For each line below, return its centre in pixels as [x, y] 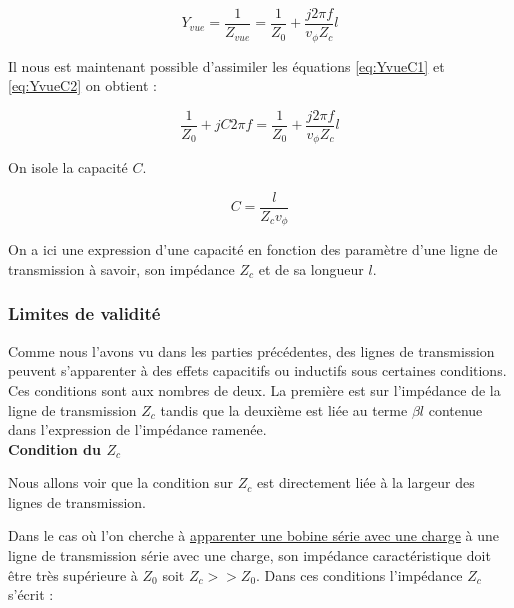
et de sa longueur [311, 268]
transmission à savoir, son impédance [121, 268]
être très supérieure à [73, 574]
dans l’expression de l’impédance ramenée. [137, 429]
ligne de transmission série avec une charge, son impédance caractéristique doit [249, 555]
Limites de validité [84, 313]
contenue [455, 409]
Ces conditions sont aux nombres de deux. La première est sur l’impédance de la [254, 389]
